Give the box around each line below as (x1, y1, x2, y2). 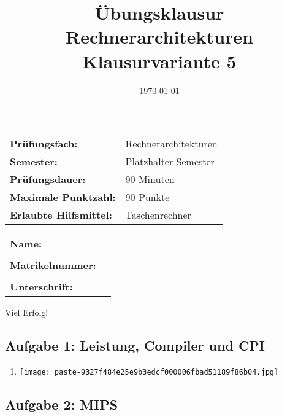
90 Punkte (125, 190, 170, 205)
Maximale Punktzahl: (10, 190, 116, 205)
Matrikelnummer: (10, 258, 96, 273)
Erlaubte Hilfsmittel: (10, 208, 112, 222)
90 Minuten (125, 172, 175, 187)
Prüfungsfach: (10, 136, 78, 151)
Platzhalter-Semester (125, 154, 215, 169)
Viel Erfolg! (5, 306, 48, 319)
